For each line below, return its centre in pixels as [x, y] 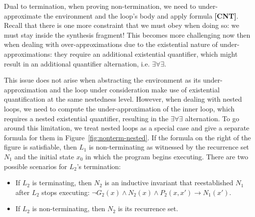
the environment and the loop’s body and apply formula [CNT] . [141, 15]
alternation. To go [212, 118]
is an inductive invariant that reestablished [169, 183]
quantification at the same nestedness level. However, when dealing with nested [123, 99]
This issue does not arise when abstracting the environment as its [102, 80]
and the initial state [44, 156]
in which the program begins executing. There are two [167, 156]
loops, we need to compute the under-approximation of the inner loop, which [119, 108]
